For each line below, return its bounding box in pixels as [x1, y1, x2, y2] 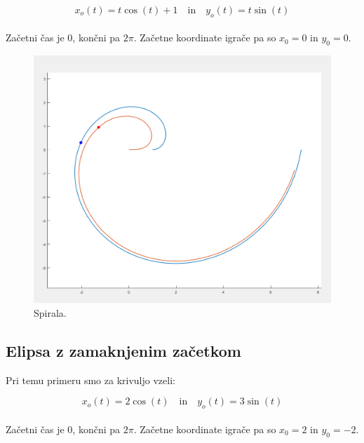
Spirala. [34, 305, 67, 320]
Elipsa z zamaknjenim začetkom [6, 339, 241, 361]
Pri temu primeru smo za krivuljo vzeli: [6, 372, 175, 387]
